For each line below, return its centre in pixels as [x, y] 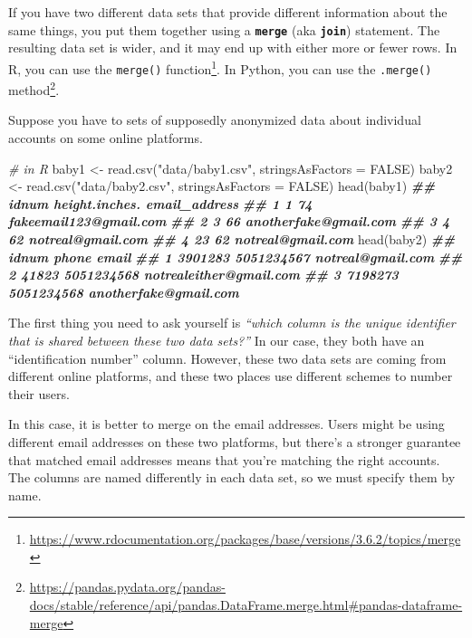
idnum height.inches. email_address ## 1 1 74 [160, 203]
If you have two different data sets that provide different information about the [228, 12]
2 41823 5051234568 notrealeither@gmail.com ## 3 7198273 [203, 275]
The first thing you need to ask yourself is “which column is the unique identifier [232, 323]
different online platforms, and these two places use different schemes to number [231, 376]
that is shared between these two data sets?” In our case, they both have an [217, 340]
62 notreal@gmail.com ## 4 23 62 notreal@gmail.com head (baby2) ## [232, 238]
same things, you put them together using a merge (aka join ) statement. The [224, 29]
